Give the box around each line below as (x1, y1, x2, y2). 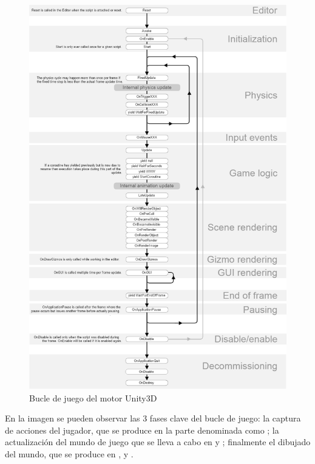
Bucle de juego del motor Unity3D (29, 391, 157, 404)
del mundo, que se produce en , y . (5, 447, 134, 460)
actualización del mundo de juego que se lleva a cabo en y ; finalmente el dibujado (5, 435, 311, 448)
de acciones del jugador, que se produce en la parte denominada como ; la (5, 423, 279, 436)
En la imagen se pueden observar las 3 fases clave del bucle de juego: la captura (5, 412, 301, 425)
